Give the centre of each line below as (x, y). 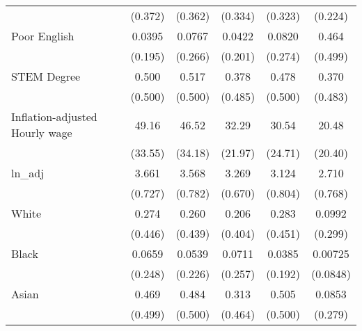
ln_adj (28, 173)
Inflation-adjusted (54, 116)
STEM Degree (46, 76)
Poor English (43, 36)
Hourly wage (42, 132)
